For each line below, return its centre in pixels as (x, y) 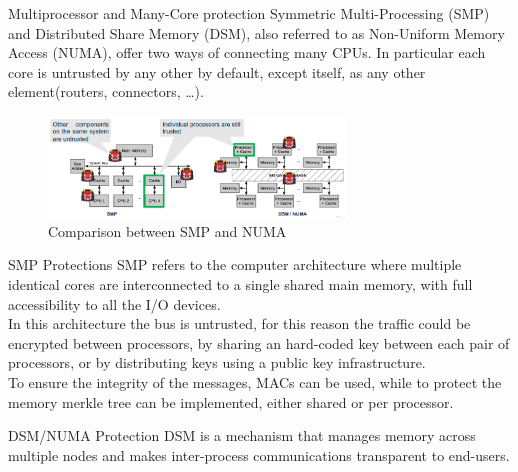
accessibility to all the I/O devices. (114, 303)
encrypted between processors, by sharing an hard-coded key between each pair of (259, 342)
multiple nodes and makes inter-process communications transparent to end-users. (259, 454)
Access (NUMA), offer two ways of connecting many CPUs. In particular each (247, 52)
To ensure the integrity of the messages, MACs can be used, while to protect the (255, 381)
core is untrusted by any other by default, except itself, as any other (217, 71)
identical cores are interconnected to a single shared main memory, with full (240, 283)
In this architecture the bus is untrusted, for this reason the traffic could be (239, 323)
